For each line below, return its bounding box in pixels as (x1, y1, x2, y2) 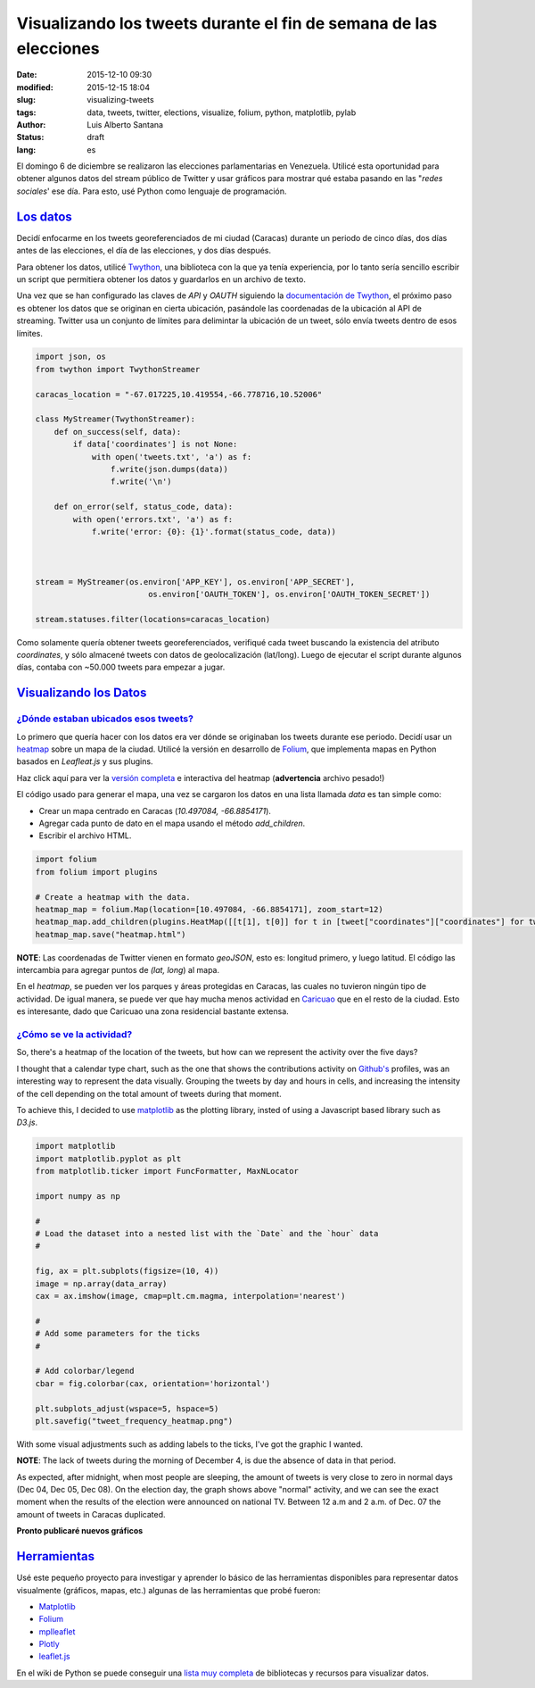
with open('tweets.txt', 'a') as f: (91, 452, 252, 461)
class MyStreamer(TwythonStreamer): (35, 414, 196, 424)
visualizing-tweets (86, 95, 155, 105)
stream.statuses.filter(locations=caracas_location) (35, 614, 271, 624)
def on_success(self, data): (53, 427, 182, 437)
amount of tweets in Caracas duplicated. (16, 1509, 166, 1519)
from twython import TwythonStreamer (35, 364, 201, 374)
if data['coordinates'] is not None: (72, 439, 238, 450)
